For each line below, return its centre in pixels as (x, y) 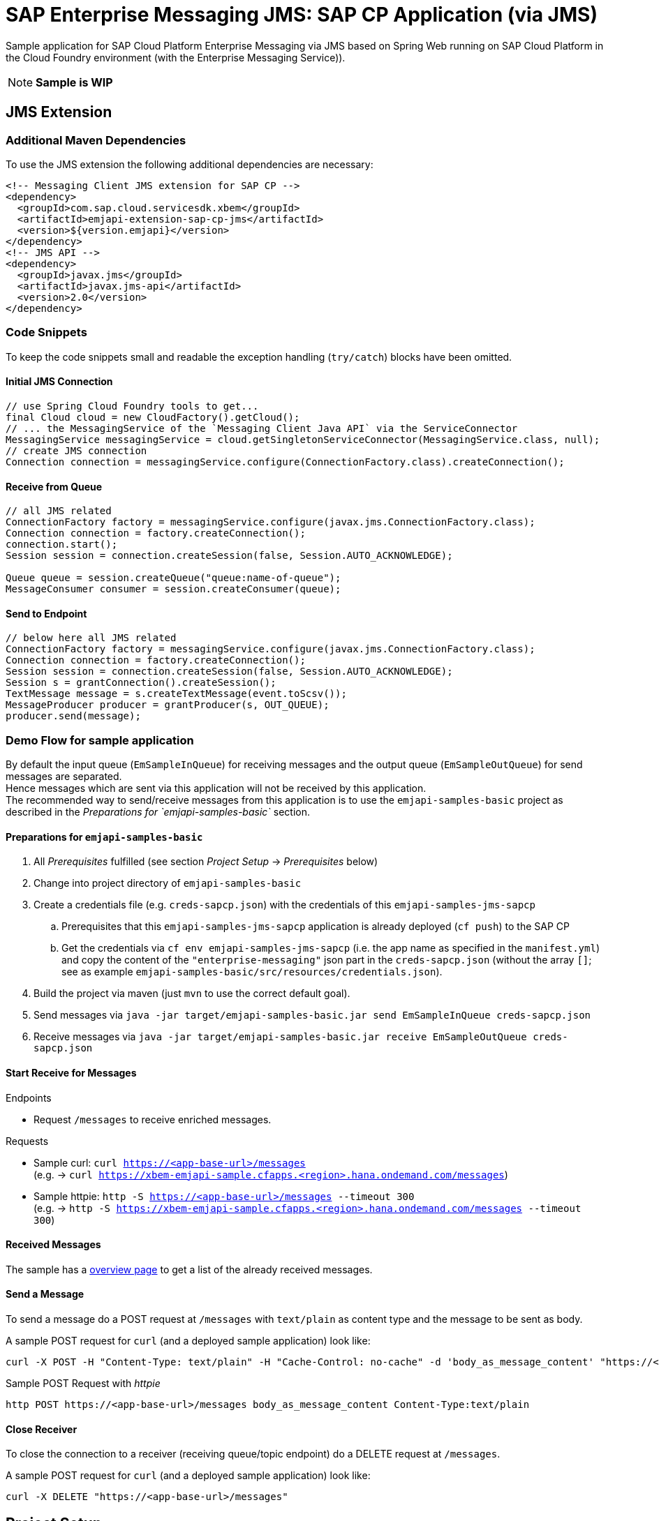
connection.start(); (62, 545)
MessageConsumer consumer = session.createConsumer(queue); (173, 589)
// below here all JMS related (91, 638)
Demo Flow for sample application (100, 740)
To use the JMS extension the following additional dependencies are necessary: (190, 164)
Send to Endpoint (46, 613)
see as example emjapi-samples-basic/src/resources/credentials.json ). (252, 972)
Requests (27, 1141)
